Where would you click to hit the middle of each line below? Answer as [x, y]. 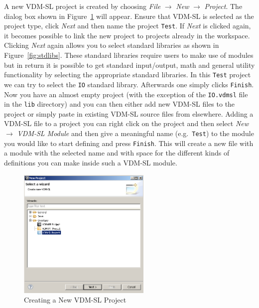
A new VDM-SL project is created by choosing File [82, 6]
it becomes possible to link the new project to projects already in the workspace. [127, 35]
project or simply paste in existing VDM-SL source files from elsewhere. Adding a [129, 113]
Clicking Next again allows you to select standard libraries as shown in [112, 45]
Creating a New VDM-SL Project [75, 300]
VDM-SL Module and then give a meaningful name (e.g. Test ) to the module [135, 133]
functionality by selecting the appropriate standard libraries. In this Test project [128, 75]
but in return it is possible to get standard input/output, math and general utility [129, 65]
